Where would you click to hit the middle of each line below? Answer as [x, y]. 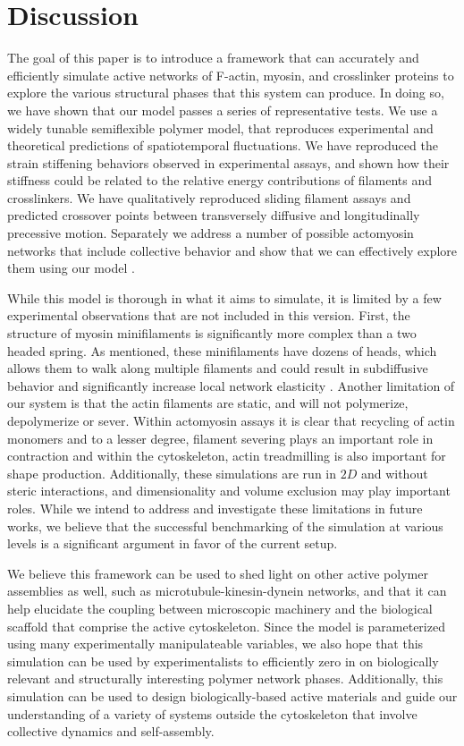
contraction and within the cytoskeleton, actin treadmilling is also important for [227, 456]
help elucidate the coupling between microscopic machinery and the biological [220, 608]
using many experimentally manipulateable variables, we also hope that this [215, 644]
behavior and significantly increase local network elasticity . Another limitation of [231, 385]
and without [394, 473]
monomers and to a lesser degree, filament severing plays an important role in [220, 438]
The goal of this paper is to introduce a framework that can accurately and [213, 58]
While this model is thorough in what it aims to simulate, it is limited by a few [224, 297]
